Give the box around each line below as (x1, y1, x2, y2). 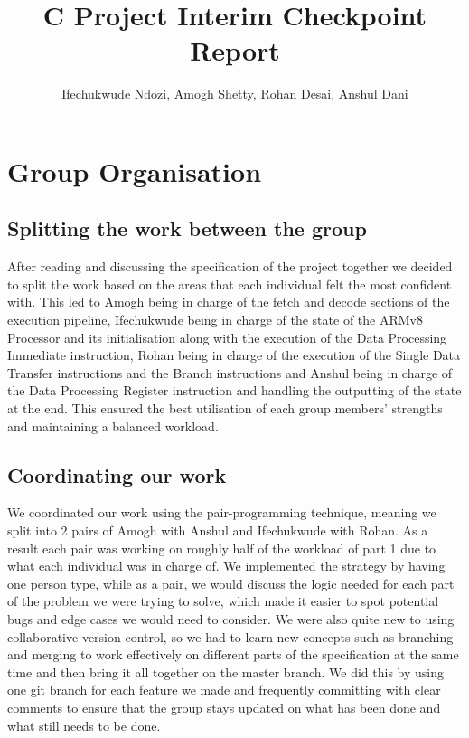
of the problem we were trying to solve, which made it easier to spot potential (7, 591, 439, 610)
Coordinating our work (7, 460, 227, 488)
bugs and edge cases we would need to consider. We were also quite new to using (7, 610, 455, 628)
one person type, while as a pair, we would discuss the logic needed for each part (7, 573, 455, 592)
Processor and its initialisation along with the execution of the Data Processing (7, 327, 447, 346)
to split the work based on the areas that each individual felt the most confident (7, 274, 452, 293)
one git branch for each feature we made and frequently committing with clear (7, 680, 441, 699)
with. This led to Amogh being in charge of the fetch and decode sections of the (7, 292, 450, 311)
